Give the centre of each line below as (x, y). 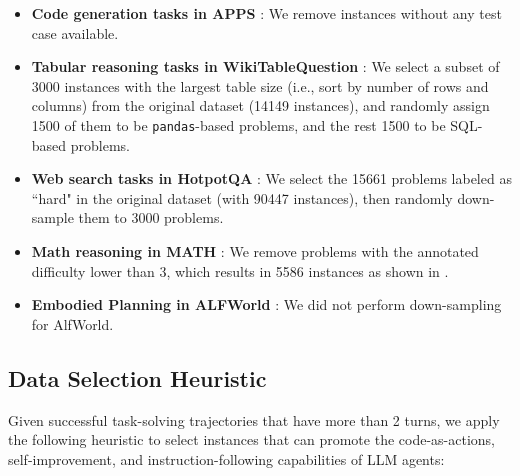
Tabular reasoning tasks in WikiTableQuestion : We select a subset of (265, 66)
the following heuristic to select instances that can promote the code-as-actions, (251, 439)
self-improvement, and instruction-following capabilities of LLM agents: (226, 458)
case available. (75, 32)
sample (52, 217)
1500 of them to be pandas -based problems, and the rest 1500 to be (238, 124)
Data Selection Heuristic (137, 377)
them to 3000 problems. (151, 217)
